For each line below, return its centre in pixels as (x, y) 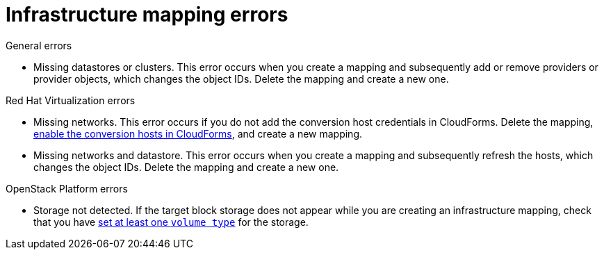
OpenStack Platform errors (67, 188)
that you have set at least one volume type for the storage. (171, 222)
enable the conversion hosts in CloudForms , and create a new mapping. (198, 133)
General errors (39, 45)
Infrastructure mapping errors (147, 15)
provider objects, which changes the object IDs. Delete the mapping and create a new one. (241, 79)
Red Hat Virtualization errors (71, 100)
